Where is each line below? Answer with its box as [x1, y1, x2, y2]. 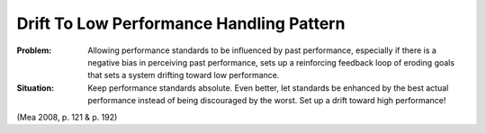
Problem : [16, 45, 52, 56]
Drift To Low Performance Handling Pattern [16, 13, 346, 33]
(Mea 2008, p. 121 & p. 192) [16, 111, 118, 122]
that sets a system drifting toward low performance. [87, 70, 280, 81]
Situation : [16, 82, 54, 93]
